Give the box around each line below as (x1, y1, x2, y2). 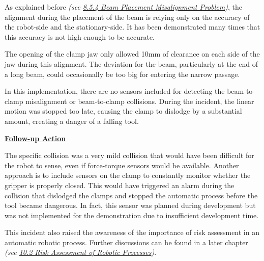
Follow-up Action (5, 133, 66, 143)
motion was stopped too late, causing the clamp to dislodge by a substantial (5, 106, 242, 116)
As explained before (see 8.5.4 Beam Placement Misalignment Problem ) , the (5, 2, 242, 12)
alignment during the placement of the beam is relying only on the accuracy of (5, 11, 250, 22)
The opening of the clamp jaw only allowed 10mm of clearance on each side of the (5, 48, 260, 59)
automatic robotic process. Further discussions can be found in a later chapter (5, 237, 248, 247)
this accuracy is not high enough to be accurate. (5, 31, 155, 42)
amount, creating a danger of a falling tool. (5, 115, 139, 126)
